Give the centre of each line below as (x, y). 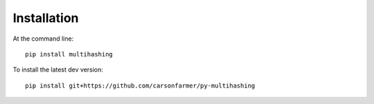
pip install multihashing (69, 54)
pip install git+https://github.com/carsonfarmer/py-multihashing (140, 85)
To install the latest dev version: (58, 70)
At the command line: (43, 39)
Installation (46, 18)
